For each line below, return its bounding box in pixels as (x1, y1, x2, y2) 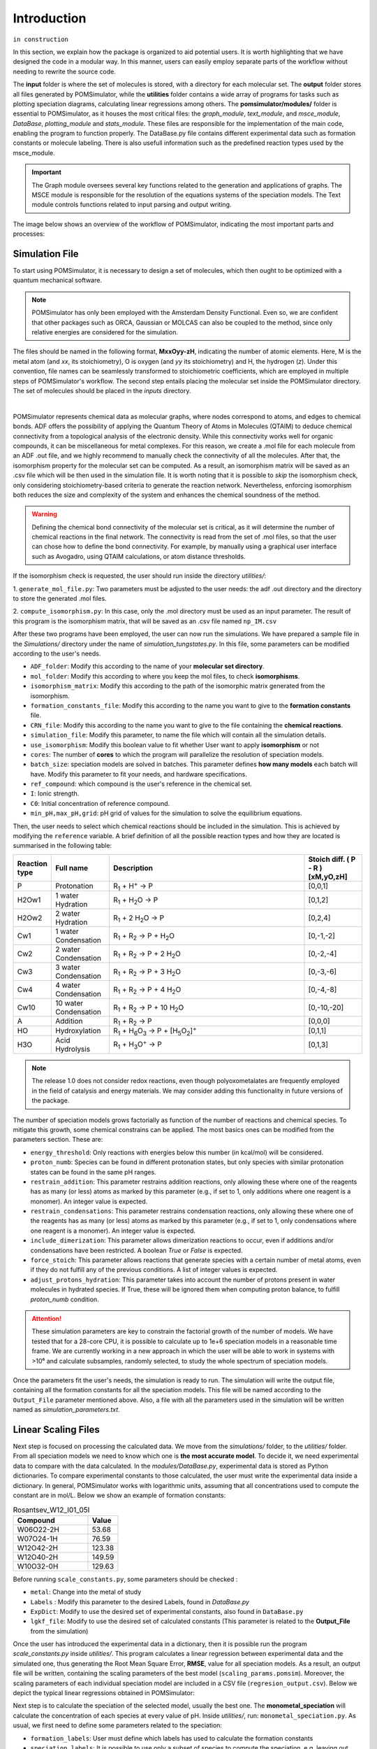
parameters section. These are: (13, 1135, 103, 1144)
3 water (54, 962, 80, 972)
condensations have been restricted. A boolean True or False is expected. (30, 1246, 244, 1254)
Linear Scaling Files (13, 1424, 101, 1436)
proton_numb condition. (30, 1295, 99, 1303)
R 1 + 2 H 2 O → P (112, 913, 165, 923)
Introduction (13, 10, 87, 26)
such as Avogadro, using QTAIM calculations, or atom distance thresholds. (31, 552, 246, 560)
